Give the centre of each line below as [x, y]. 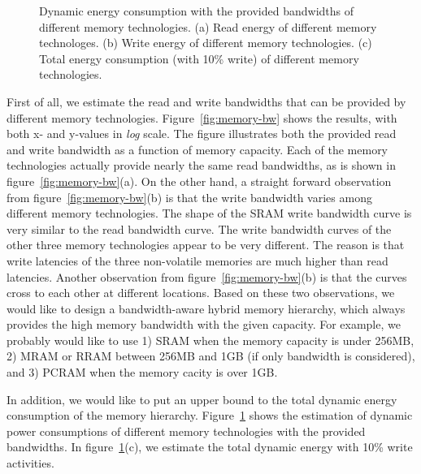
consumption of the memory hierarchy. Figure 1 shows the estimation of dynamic [210, 415]
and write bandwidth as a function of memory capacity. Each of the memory [197, 149]
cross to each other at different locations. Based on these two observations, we [201, 293]
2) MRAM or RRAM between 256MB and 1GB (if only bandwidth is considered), [211, 356]
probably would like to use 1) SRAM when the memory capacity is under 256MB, [210, 340]
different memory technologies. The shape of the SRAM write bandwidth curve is [209, 213]
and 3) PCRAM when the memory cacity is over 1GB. [142, 372]
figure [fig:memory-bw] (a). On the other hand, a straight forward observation [199, 181]
